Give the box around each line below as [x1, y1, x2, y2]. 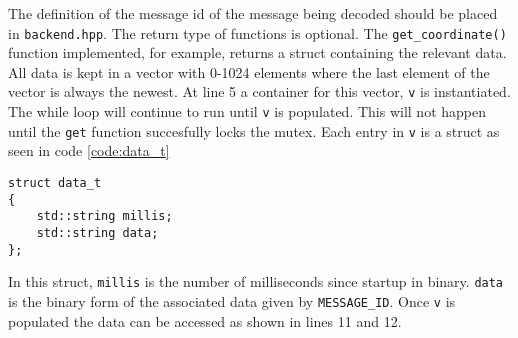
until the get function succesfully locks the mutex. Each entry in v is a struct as [8, 120, 500, 141]
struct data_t [8, 176, 102, 190]
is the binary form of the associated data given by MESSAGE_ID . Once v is [8, 290, 456, 311]
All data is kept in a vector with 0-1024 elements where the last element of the [8, 61, 490, 82]
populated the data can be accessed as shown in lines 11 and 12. [8, 310, 402, 331]
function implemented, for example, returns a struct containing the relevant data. [8, 42, 507, 63]
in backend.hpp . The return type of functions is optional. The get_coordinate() [8, 22, 507, 43]
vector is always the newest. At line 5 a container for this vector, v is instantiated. [8, 81, 511, 102]
